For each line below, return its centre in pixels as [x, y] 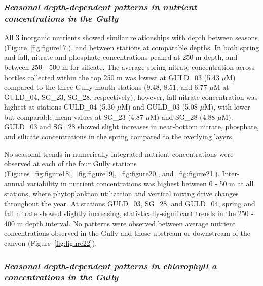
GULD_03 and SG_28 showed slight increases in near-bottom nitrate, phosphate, [131, 127]
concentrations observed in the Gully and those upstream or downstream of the [127, 233]
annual [14, 183]
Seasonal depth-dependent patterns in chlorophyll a [110, 265]
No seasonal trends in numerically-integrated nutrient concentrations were [119, 153]
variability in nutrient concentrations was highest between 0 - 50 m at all [140, 183]
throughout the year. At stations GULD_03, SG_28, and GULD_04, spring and [130, 203]
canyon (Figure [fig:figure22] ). [51, 243]
